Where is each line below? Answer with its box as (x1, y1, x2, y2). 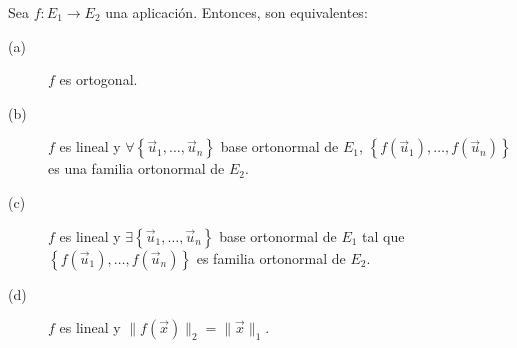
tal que (362, 225, 405, 246)
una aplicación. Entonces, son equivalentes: (105, 2, 368, 22)
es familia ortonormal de (196, 247, 346, 268)
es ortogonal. (59, 69, 138, 90)
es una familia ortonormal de (48, 158, 225, 179)
